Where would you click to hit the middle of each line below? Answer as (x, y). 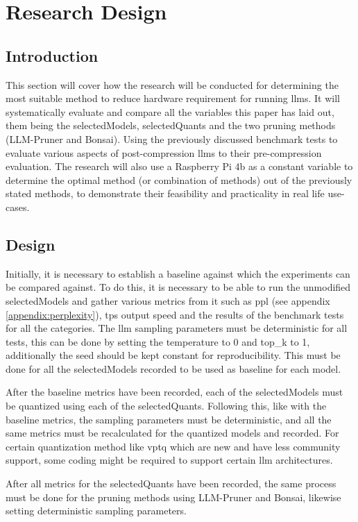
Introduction (52, 55)
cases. (18, 207)
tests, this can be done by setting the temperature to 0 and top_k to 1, (158, 341)
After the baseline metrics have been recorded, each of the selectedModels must (174, 392)
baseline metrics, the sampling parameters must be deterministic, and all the (169, 419)
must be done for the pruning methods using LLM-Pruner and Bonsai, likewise (173, 497)
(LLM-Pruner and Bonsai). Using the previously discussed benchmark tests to (172, 138)
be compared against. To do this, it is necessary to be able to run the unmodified (178, 287)
